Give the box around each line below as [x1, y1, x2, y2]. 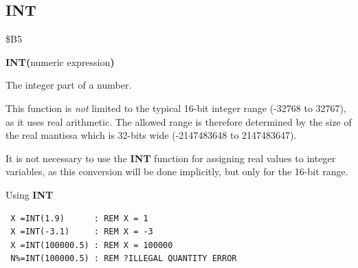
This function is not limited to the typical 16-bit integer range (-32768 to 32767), [5, 100, 346, 115]
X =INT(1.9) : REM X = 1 [10, 213, 148, 223]
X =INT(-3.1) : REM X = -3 [10, 227, 153, 237]
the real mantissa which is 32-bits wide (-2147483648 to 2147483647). [5, 128, 297, 142]
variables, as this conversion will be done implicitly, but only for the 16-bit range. [5, 164, 348, 179]
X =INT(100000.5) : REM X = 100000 [10, 240, 173, 250]
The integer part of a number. [5, 78, 132, 92]
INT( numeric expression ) [5, 54, 115, 69]
